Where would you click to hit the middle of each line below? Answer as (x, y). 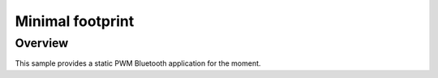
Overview (42, 43)
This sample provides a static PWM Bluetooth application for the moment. (138, 63)
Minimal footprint (75, 21)
